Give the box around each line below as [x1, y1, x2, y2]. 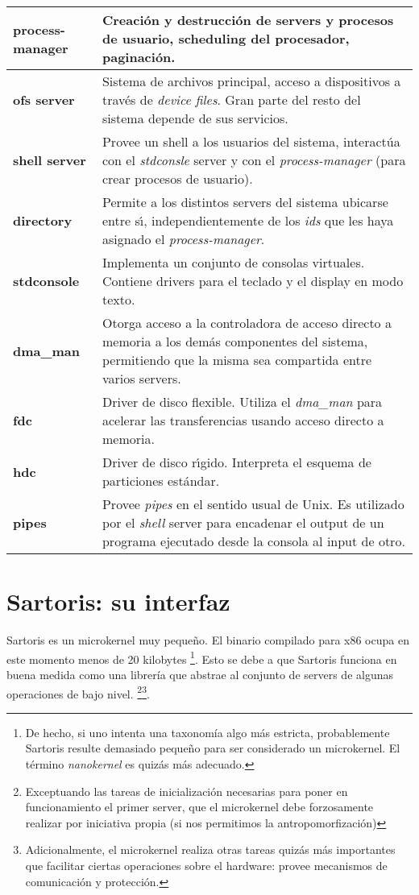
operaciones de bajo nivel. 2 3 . [6, 682, 150, 702]
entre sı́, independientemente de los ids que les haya [102, 211, 394, 230]
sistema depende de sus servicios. [102, 109, 288, 127]
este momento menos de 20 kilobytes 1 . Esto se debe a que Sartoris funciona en [6, 648, 397, 667]
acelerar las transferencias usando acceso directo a [102, 411, 384, 429]
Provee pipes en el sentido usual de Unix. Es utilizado [102, 495, 404, 513]
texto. [102, 290, 135, 309]
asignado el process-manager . [102, 230, 265, 248]
